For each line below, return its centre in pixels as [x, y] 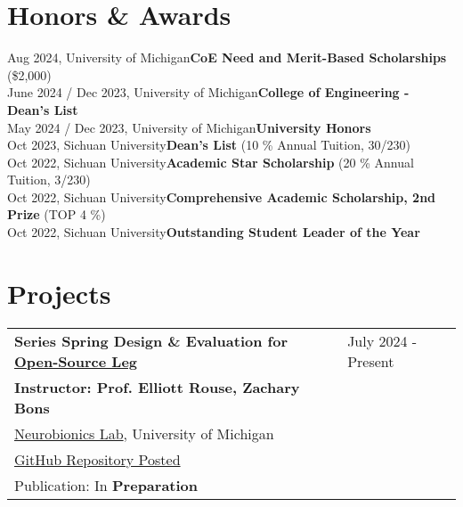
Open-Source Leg [76, 361]
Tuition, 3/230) [49, 180]
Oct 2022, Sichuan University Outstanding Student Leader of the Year [214, 232]
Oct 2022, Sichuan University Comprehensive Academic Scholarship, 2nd [222, 196]
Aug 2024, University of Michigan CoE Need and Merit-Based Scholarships [227, 57]
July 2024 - [382, 340]
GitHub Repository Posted [97, 459]
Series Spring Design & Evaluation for [151, 340]
